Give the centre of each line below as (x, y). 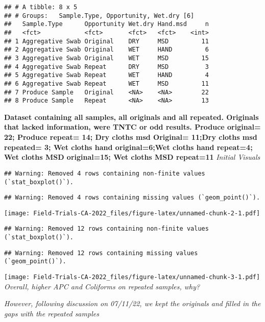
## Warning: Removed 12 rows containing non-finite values (106, 229)
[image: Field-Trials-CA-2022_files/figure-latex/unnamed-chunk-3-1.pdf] (132, 277)
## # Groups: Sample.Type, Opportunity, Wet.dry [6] (99, 16)
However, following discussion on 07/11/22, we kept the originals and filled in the (132, 303)
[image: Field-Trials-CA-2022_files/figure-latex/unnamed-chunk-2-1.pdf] (132, 213)
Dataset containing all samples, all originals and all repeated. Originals (131, 117)
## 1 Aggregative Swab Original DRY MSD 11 (106, 41)
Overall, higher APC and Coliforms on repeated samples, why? (102, 286)
